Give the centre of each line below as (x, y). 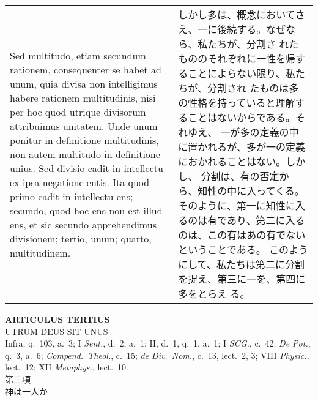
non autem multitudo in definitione (85, 154)
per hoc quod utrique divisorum (78, 111)
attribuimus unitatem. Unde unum (84, 126)
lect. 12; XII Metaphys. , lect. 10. (67, 367)
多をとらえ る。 (214, 294)
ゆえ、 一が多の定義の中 (243, 132)
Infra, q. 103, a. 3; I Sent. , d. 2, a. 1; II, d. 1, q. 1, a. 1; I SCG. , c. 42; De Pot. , (158, 343)
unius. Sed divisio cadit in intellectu (87, 168)
